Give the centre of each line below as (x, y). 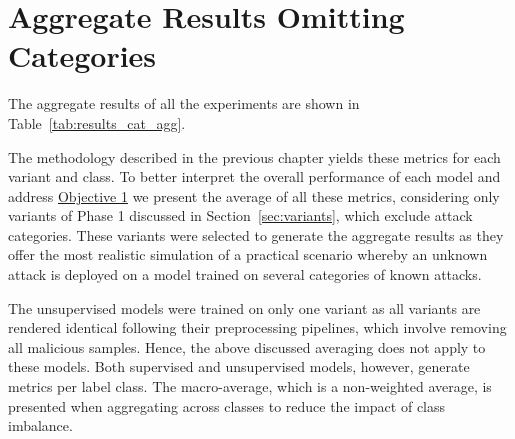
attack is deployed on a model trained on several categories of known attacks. (245, 274)
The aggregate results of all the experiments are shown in (184, 103)
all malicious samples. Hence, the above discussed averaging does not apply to (247, 346)
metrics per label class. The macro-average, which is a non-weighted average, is (250, 386)
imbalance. (40, 425)
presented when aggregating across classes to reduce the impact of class (227, 405)
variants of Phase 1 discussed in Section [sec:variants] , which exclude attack (240, 215)
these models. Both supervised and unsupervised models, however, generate (239, 366)
